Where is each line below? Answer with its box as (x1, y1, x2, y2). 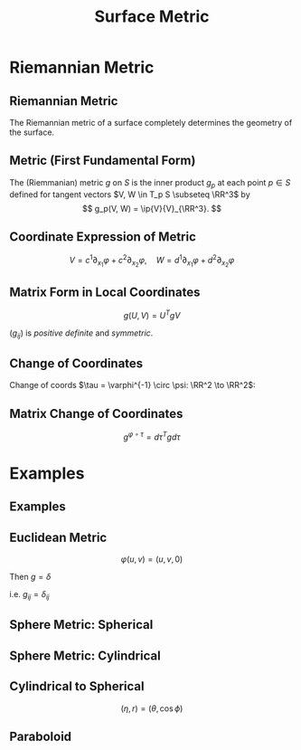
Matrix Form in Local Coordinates (9, 284, 201, 299)
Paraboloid (9, 728, 72, 744)
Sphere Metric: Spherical (9, 617, 154, 632)
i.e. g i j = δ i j (9, 589, 50, 602)
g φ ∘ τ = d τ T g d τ (123, 430, 181, 442)
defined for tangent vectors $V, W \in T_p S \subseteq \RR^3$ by (9, 188, 250, 200)
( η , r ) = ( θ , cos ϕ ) (120, 703, 183, 714)
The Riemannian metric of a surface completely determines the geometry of (9, 118, 293, 128)
